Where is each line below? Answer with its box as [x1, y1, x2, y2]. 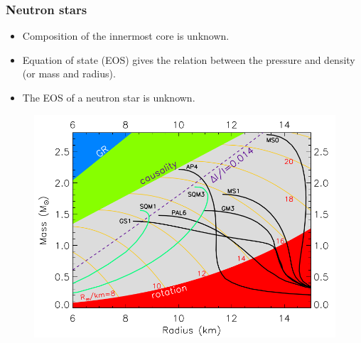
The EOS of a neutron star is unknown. [22, 90, 195, 104]
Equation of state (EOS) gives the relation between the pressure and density [22, 52, 355, 67]
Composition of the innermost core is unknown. [22, 28, 230, 43]
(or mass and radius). [22, 66, 116, 81]
